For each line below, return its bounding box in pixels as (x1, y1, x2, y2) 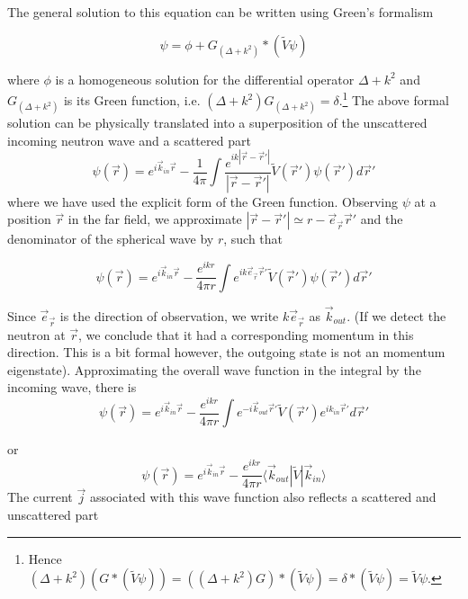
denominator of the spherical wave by (7, 229, 214, 248)
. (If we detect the (346, 306, 446, 325)
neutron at (7, 325, 66, 344)
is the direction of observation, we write (59, 306, 279, 325)
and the (360, 210, 403, 228)
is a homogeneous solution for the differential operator (55, 69, 355, 88)
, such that (223, 229, 283, 248)
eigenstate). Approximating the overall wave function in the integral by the (7, 360, 421, 379)
